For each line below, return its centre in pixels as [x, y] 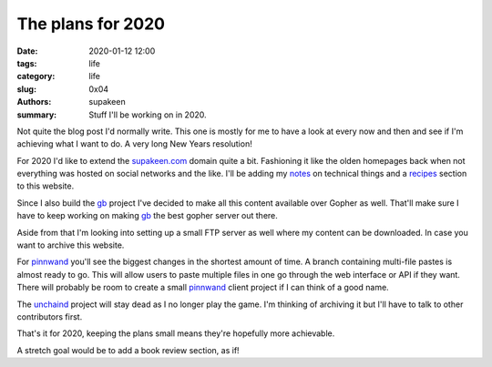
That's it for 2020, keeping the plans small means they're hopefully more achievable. [176, 333]
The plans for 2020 [91, 24]
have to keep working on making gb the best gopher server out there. [147, 216]
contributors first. [50, 316]
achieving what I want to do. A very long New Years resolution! [134, 144]
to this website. [46, 186]
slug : [26, 89]
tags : [27, 63]
